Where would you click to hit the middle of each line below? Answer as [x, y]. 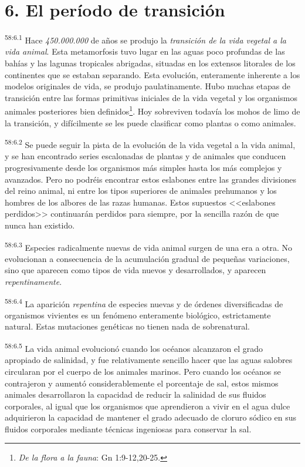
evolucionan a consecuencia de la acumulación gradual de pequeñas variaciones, [147, 258]
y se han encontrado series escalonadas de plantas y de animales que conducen [145, 156]
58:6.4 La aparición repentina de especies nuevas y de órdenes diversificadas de [144, 303]
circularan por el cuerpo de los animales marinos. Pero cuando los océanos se [143, 371]
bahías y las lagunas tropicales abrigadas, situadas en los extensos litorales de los [150, 63]
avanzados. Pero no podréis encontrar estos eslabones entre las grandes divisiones [150, 179]
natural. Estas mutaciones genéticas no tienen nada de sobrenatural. [127, 326]
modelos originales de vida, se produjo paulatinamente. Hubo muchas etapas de [148, 86]
